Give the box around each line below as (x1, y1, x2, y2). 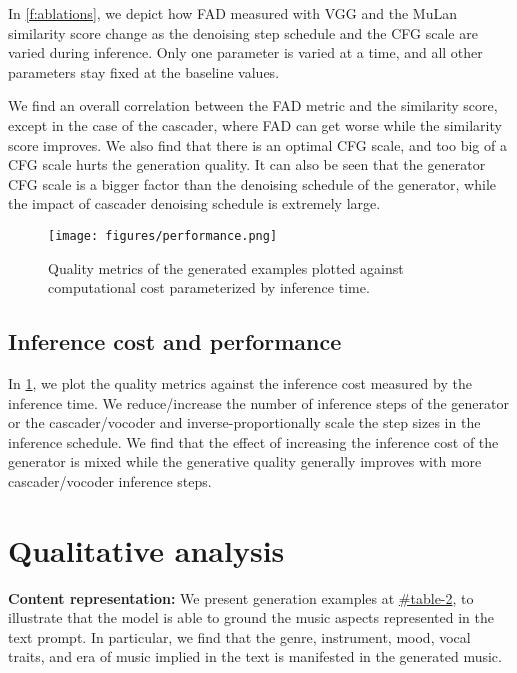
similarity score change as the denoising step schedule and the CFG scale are (8, 22, 478, 43)
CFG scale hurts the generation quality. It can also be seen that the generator (8, 154, 486, 175)
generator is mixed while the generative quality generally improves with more (8, 451, 482, 472)
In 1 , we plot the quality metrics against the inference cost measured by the (8, 372, 472, 393)
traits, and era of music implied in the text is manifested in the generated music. (8, 646, 502, 667)
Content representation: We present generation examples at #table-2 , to (8, 587, 474, 608)
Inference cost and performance (8, 326, 342, 357)
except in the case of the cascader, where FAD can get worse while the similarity (8, 114, 502, 135)
